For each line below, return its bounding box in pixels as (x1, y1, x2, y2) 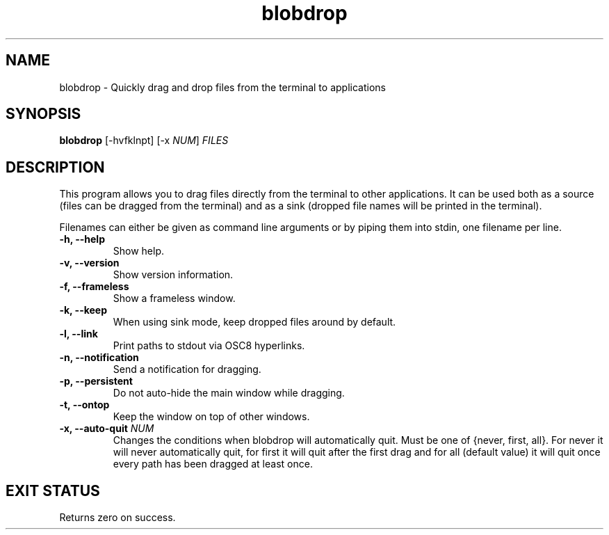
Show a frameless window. (113, 292, 236, 305)
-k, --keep (59, 304, 108, 317)
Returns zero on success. (59, 511, 176, 524)
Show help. (113, 245, 165, 257)
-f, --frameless (59, 280, 129, 293)
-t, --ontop (59, 399, 110, 411)
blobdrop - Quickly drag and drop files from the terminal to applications (59, 81, 386, 93)
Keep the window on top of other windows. (113, 410, 310, 423)
